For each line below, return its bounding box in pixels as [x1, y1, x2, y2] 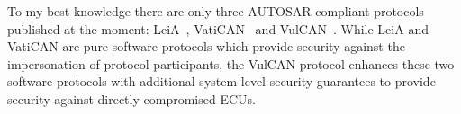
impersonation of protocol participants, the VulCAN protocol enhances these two [7, 54, 455, 73]
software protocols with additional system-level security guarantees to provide [7, 72, 436, 91]
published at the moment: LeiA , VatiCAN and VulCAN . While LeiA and [7, 19, 429, 38]
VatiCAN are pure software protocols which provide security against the [7, 37, 405, 56]
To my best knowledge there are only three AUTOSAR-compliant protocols [7, 2, 424, 20]
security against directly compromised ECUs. [7, 89, 256, 108]
